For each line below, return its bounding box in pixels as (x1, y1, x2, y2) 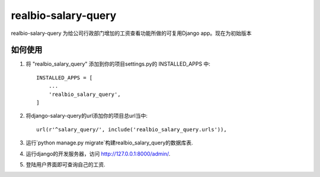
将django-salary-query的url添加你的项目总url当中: (25, 112, 148, 120)
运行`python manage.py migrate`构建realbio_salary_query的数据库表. (25, 139, 193, 146)
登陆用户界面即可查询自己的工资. (25, 160, 106, 168)
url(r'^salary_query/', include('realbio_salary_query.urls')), (36, 126, 228, 133)
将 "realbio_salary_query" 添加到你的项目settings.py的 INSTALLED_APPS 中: (25, 60, 210, 67)
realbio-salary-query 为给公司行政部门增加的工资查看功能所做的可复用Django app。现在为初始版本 (11, 30, 252, 37)
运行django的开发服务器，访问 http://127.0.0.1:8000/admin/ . (25, 150, 171, 157)
